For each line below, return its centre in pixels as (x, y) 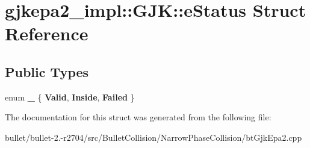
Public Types (47, 71)
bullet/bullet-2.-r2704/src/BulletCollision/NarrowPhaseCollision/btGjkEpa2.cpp (153, 137)
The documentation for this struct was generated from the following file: (138, 117)
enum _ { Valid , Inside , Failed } (70, 97)
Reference (47, 33)
